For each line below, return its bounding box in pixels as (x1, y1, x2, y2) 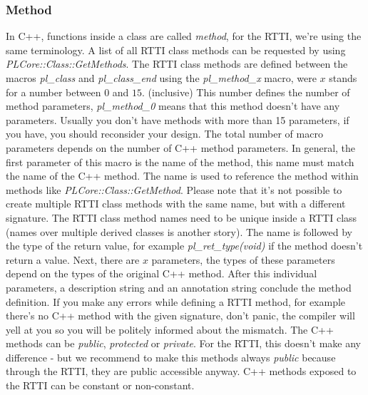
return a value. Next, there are (6, 252, 140, 267)
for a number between (6, 84, 101, 99)
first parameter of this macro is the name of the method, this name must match (6, 154, 354, 169)
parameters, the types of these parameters (151, 252, 335, 267)
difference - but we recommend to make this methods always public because (6, 349, 336, 364)
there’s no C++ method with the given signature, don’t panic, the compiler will (6, 308, 355, 323)
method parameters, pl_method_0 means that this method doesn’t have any (6, 98, 340, 113)
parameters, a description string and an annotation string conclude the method (6, 279, 352, 294)
